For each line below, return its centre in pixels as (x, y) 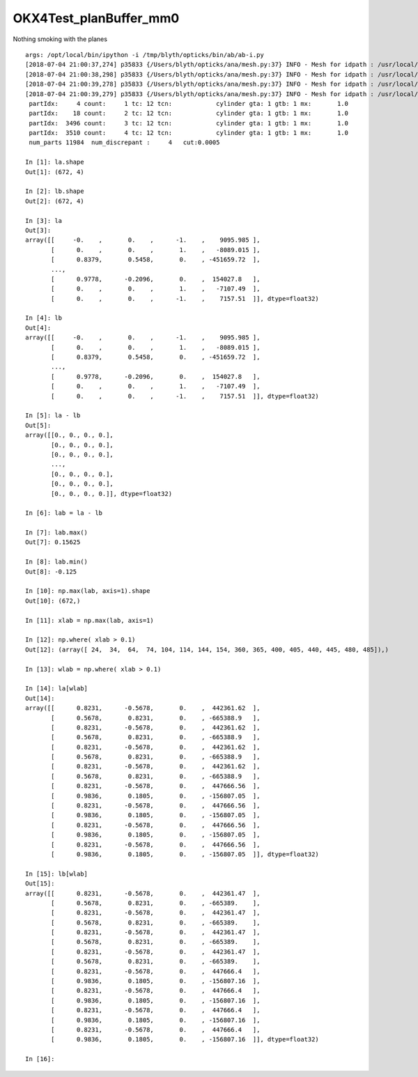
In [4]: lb (44, 318)
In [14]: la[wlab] (57, 689)
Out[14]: (40, 698)
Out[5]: (38, 425)
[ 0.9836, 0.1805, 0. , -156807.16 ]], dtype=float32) (185, 1039)
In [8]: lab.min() (57, 562)
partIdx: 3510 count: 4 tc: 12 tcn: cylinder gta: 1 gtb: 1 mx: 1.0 (188, 133)
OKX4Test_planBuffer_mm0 (96, 18)
